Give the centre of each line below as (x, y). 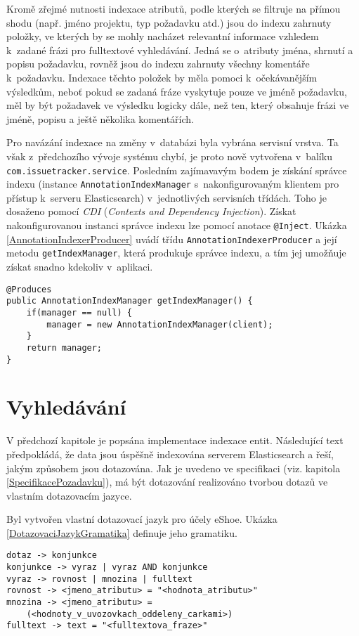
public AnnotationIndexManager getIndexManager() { (130, 301)
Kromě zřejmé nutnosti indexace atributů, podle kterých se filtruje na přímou (174, 8)
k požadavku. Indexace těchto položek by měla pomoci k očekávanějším (162, 77)
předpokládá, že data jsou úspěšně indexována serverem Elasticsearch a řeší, (170, 454)
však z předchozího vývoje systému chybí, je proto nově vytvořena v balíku (169, 156)
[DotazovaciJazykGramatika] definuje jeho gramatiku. (122, 532)
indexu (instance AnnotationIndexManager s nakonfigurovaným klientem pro (173, 184)
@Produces (29, 289)
